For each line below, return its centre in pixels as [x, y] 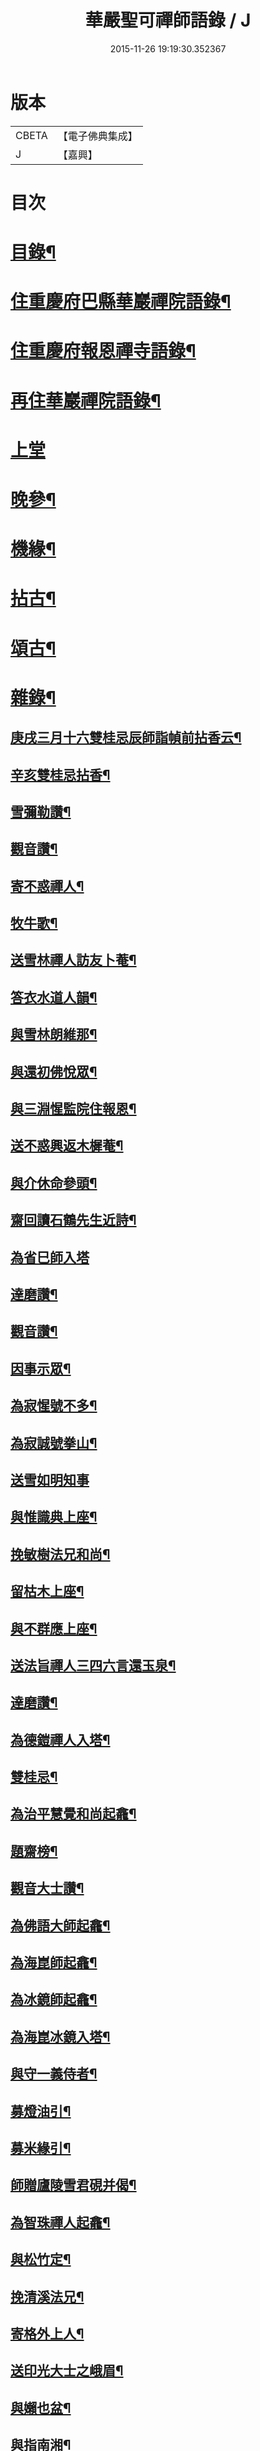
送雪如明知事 [50, 1479]
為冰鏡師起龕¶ [54, 1999]
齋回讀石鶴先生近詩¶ [73, 1220]
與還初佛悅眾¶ [54, 1071]
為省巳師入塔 [50, 1257]
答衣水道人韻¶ [54, 997]
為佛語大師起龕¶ [60, 1925]
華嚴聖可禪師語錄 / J [168, 20]
